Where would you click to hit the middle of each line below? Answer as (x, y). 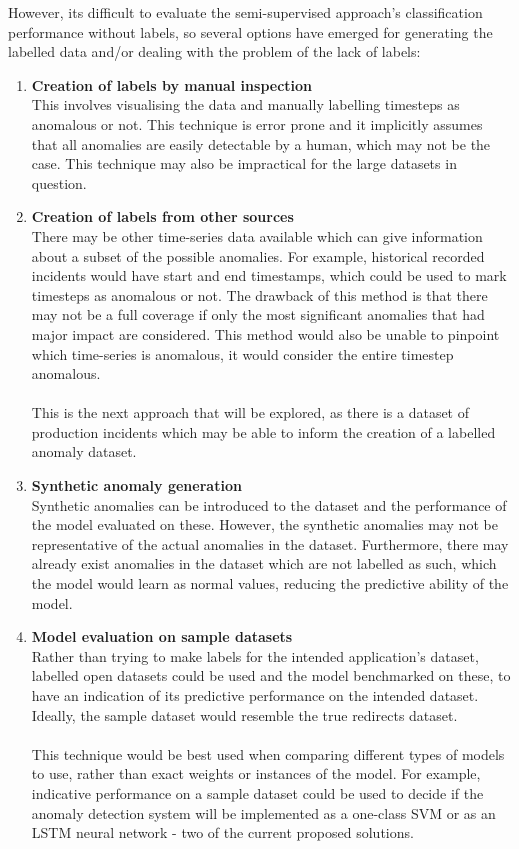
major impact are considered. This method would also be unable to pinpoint (265, 333)
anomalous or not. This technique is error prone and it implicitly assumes (257, 123)
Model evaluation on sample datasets (162, 636)
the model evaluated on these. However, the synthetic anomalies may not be (264, 524)
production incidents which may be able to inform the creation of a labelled (263, 431)
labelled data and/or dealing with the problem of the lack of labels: (214, 51)
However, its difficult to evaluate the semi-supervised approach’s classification (245, 12)
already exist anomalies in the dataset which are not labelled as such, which (264, 563)
